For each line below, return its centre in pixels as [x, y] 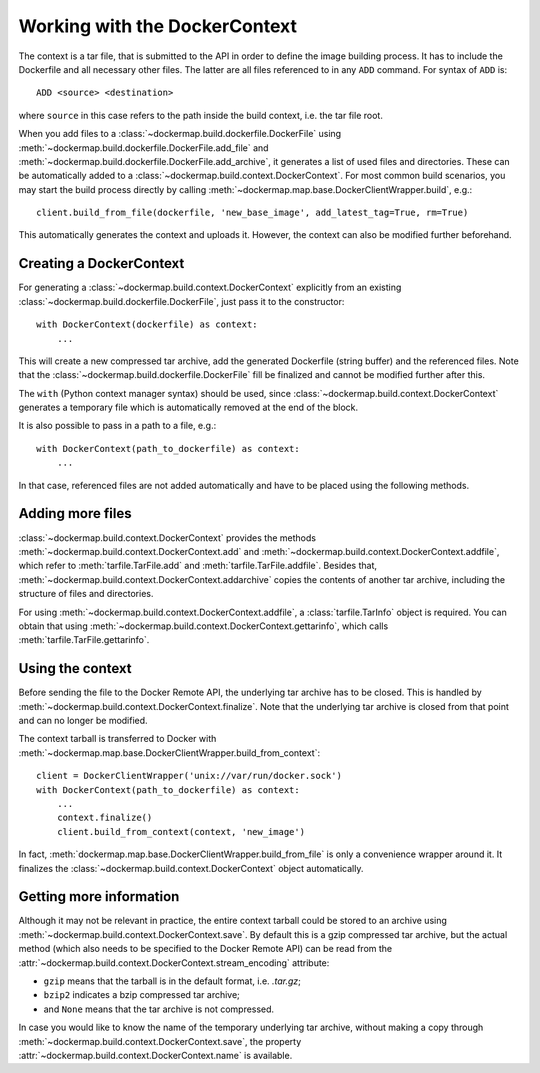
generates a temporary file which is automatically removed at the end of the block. [188, 407]
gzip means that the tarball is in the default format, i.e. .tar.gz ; [172, 981]
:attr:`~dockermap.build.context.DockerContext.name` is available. [155, 1055]
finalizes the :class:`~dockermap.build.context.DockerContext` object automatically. [191, 868]
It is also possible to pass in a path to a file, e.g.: [117, 426]
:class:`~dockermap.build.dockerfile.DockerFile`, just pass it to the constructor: [181, 301]
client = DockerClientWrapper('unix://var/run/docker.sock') [189, 776]
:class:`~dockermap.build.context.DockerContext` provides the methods [167, 537]
